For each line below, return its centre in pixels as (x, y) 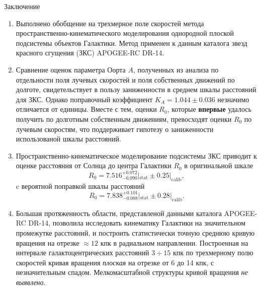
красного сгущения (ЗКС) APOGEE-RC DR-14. (90, 53)
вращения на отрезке (48, 242)
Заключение (22, 6)
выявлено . (31, 282)
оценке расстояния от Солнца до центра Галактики (94, 165)
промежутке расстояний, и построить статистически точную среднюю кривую (135, 232)
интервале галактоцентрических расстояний (82, 252)
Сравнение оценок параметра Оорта (71, 69)
